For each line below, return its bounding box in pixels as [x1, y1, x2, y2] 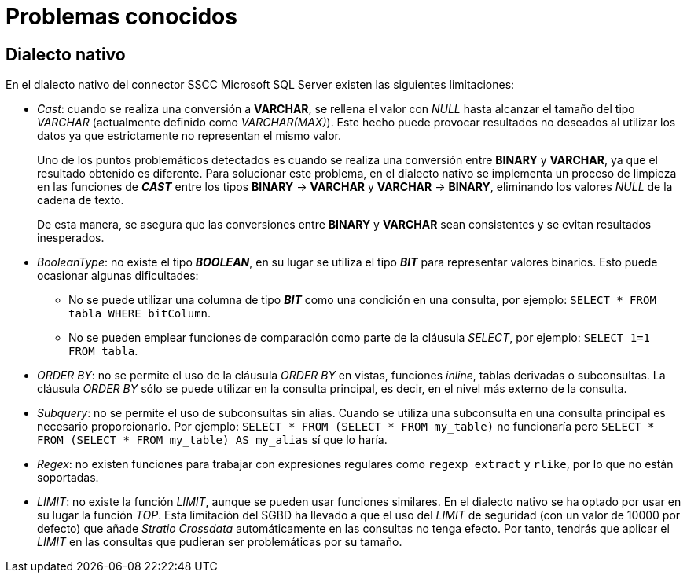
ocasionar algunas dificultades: [37, 269, 199, 283]
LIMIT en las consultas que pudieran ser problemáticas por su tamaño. [37, 535, 402, 549]
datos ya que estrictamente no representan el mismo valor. [37, 129, 341, 143]
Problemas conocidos [6, 3, 237, 30]
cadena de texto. [37, 193, 124, 207]
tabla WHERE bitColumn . [68, 306, 211, 321]
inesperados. [37, 231, 105, 245]
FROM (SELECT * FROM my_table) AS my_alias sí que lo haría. [37, 433, 388, 447]
